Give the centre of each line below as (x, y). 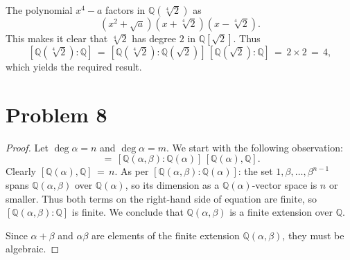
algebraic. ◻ (33, 249)
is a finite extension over (281, 212)
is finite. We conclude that (128, 212)
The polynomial (39, 10)
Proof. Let (27, 147)
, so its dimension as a (172, 184)
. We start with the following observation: (255, 147)
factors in (125, 10)
